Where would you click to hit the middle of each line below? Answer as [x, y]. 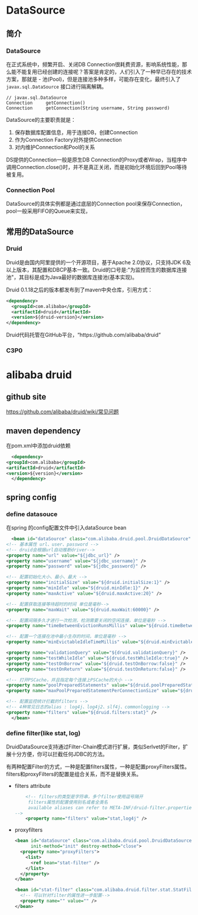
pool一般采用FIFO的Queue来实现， [49, 211]
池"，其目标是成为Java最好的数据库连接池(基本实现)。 [72, 277]
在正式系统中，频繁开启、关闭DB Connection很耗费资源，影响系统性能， [94, 64]
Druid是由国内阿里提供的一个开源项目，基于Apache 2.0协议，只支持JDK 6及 [99, 262]
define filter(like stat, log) [43, 733]
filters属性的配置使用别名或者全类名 [68, 802]
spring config [32, 497]
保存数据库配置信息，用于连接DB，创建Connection [76, 132]
